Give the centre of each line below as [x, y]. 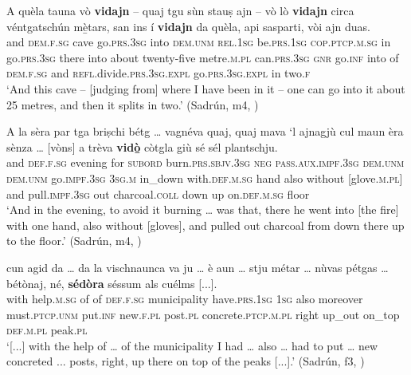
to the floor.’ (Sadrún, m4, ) [74, 241]
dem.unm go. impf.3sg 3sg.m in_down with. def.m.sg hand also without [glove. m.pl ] [205, 178]
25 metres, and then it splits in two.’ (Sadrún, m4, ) [133, 104]
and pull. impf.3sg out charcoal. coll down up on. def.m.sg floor [158, 193]
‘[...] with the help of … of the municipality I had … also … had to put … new [192, 345]
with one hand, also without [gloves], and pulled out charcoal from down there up [205, 225]
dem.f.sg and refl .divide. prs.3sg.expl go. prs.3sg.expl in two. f [159, 73]
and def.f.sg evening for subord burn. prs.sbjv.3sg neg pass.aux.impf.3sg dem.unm [205, 162]
